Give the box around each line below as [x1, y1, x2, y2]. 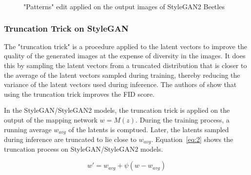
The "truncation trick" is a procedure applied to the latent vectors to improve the [4, 41, 247, 51]
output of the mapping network [4, 114, 98, 124]
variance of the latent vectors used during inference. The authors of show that [4, 79, 237, 89]
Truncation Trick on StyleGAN [4, 22, 129, 34]
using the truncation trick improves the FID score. [4, 88, 154, 99]
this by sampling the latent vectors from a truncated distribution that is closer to [4, 60, 247, 70]
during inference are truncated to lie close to [4, 134, 137, 144]
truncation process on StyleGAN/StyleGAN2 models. [4, 144, 163, 154]
